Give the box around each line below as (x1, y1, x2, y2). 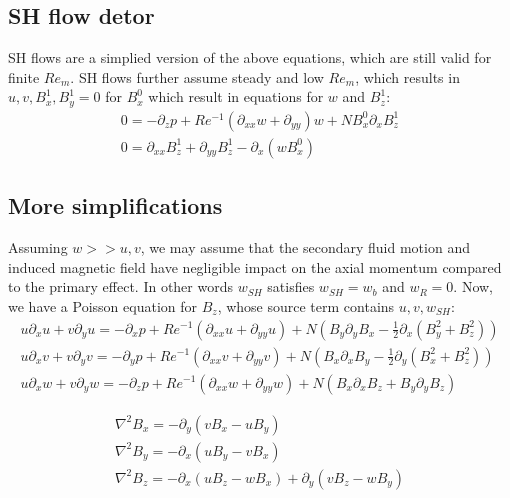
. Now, (453, 276, 493, 297)
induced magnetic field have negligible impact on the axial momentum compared (8, 256, 502, 277)
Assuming (8, 237, 68, 258)
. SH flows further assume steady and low (70, 66, 324, 87)
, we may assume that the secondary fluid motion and (140, 237, 470, 258)
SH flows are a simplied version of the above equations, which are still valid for (8, 47, 492, 68)
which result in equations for (148, 86, 324, 107)
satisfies (267, 276, 315, 297)
